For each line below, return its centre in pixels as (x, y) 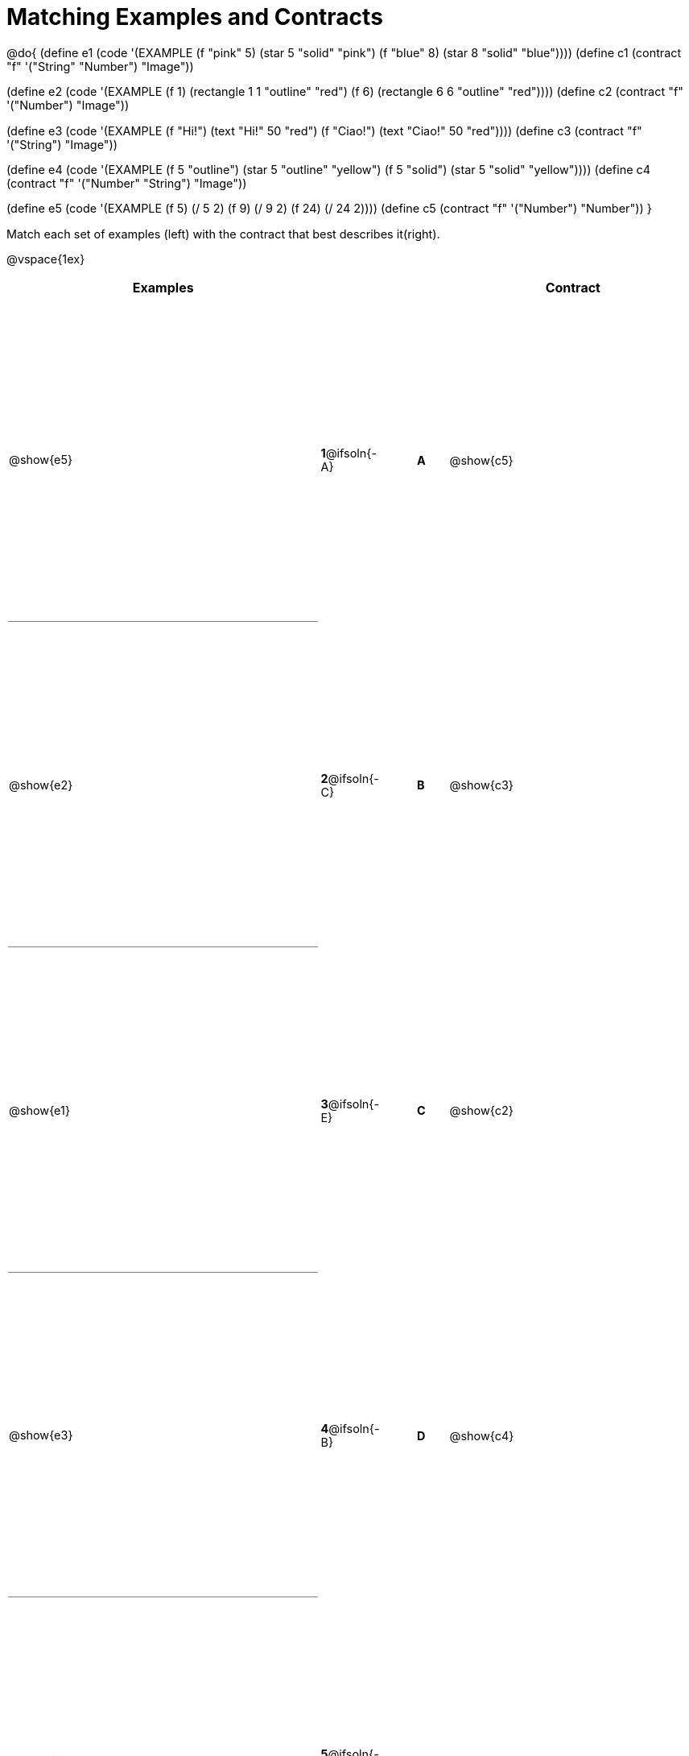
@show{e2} (41, 785)
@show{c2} (481, 1111)
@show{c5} (481, 460)
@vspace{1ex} (46, 259)
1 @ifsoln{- (349, 453)
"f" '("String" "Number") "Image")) (100, 66)
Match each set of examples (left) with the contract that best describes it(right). (223, 234)
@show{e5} (41, 460)
